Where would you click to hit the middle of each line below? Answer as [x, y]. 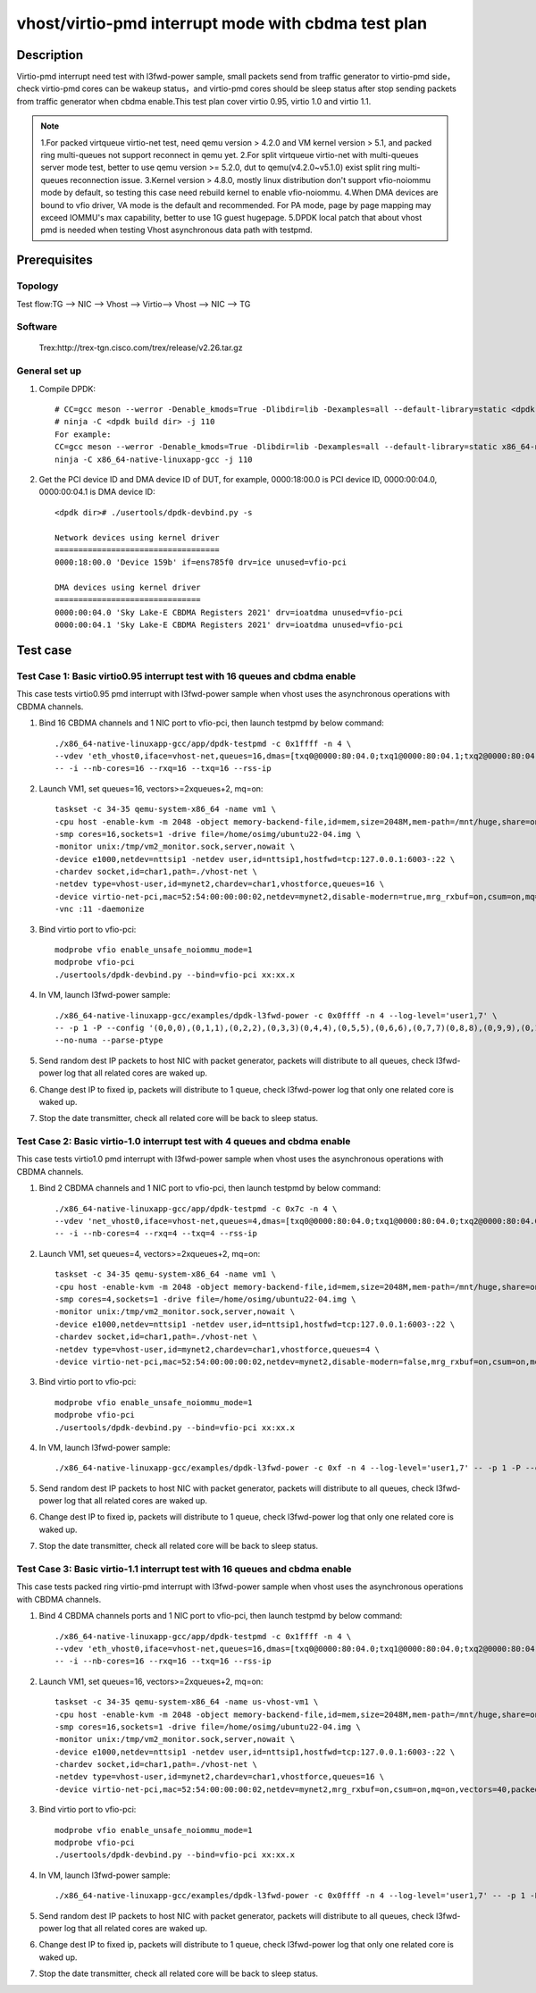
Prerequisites [54, 260]
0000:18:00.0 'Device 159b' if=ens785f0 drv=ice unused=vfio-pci [201, 562]
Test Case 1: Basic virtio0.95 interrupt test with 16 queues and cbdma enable [186, 676]
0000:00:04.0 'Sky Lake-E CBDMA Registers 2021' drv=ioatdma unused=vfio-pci [229, 612]
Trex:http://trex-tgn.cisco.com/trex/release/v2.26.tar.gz [141, 348]
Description [50, 55]
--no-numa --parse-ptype [109, 1040]
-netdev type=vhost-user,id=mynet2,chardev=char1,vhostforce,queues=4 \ [217, 1349]
